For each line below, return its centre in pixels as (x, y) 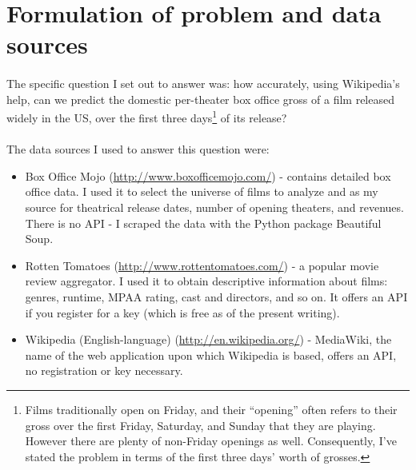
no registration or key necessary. (104, 370)
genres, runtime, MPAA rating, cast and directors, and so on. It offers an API (216, 296)
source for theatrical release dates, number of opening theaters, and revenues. (214, 207)
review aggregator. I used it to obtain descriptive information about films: (206, 281)
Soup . (39, 239)
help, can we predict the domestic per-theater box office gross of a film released (200, 99)
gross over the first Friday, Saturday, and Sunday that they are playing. (200, 425)
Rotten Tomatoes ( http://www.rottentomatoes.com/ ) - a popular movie (202, 265)
